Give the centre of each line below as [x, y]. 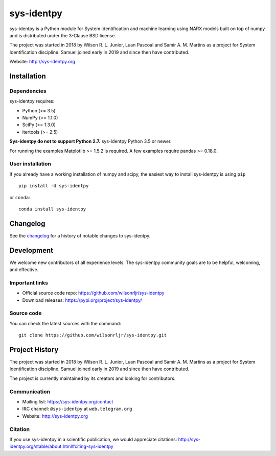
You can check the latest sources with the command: [65, 323]
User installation [30, 164]
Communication [30, 392]
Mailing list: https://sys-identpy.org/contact [68, 402]
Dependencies [28, 91]
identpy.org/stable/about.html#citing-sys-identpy [61, 446]
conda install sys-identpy [52, 209]
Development [31, 250]
